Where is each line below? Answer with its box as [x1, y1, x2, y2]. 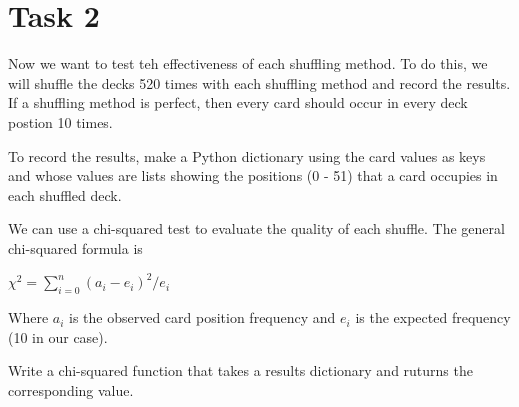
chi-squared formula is [8, 237, 143, 258]
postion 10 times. [8, 111, 113, 132]
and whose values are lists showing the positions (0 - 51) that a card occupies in [8, 165, 498, 186]
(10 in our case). [8, 326, 108, 347]
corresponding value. [8, 380, 134, 401]
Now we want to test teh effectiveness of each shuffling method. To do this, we [8, 53, 488, 74]
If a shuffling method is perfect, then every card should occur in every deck [8, 92, 468, 113]
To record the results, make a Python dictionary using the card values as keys [8, 145, 486, 166]
